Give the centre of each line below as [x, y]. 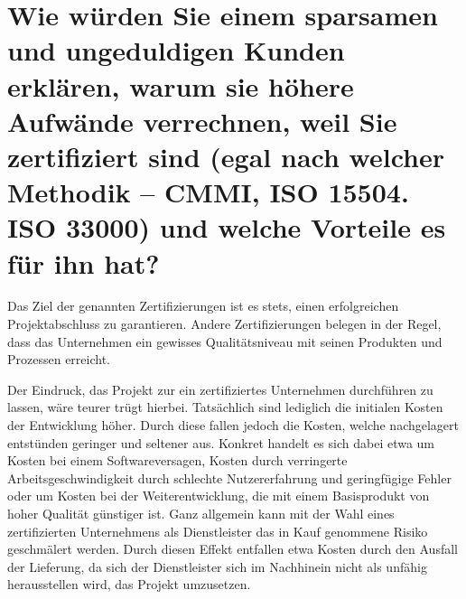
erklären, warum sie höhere [181, 85]
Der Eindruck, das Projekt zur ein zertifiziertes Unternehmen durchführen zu [220, 389]
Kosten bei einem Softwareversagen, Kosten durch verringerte [177, 460]
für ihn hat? [84, 262]
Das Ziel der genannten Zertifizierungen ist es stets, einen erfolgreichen [203, 306]
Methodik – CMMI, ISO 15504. [208, 192]
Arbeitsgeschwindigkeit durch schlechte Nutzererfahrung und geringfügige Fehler [229, 477]
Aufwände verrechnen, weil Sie [202, 121]
